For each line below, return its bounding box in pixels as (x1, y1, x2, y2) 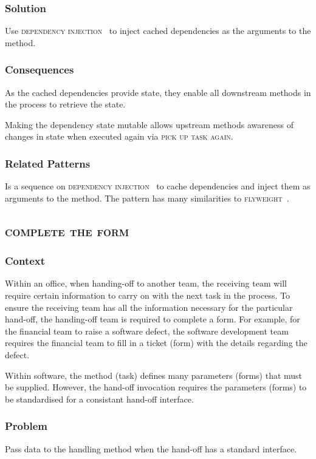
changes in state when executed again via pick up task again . (5, 130, 233, 143)
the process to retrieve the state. (5, 98, 126, 110)
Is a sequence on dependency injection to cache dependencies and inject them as (5, 180, 311, 192)
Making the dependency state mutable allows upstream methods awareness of (5, 118, 294, 131)
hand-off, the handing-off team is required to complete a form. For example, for (5, 313, 300, 325)
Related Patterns (5, 155, 91, 171)
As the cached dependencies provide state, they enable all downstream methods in (5, 86, 311, 98)
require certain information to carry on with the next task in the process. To (5, 289, 290, 301)
